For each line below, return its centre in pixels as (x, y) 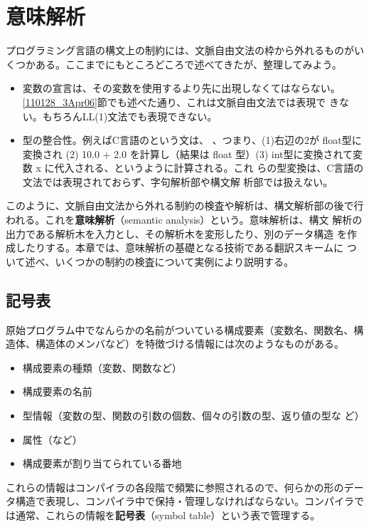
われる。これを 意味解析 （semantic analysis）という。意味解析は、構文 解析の (184, 220)
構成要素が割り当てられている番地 (102, 463)
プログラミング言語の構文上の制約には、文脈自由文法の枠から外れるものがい (185, 50)
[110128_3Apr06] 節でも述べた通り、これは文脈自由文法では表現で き (181, 101)
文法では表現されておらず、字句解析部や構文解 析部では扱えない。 (178, 181)
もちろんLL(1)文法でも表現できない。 (130, 116)
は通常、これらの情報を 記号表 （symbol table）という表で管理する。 (163, 515)
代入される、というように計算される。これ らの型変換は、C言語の (209, 168)
